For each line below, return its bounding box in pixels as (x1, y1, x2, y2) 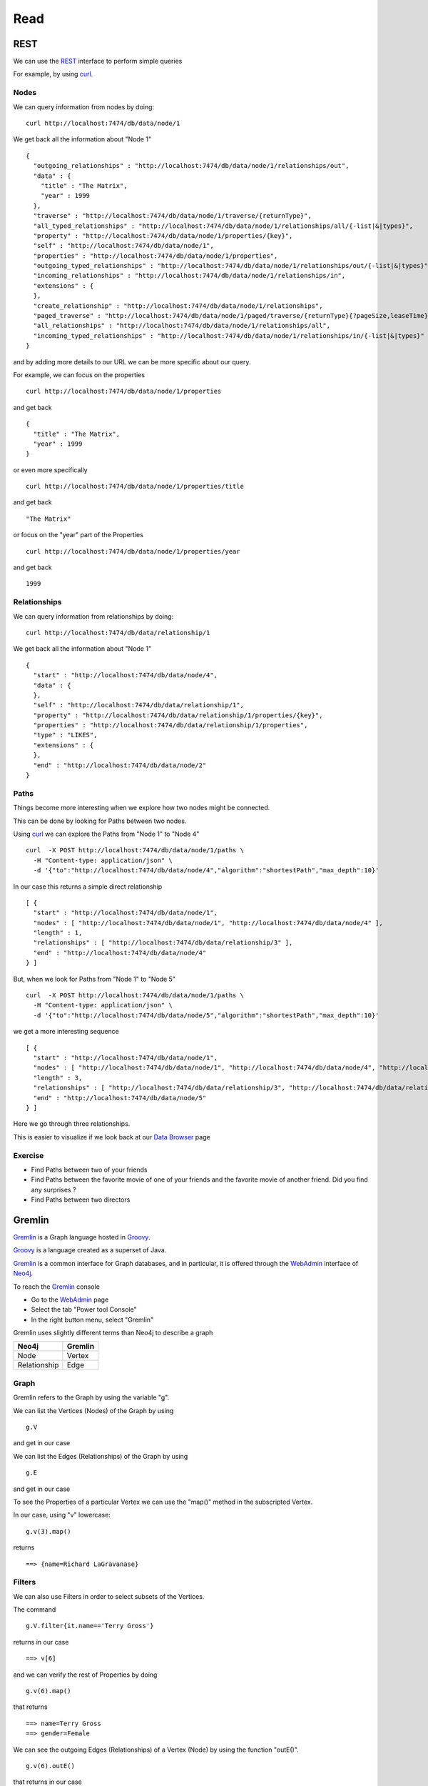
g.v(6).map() (26, 1687, 71, 1695)
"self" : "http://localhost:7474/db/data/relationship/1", (33, 701, 244, 709)
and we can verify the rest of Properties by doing (13, 1670, 158, 1679)
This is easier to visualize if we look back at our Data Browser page (13, 1132, 210, 1141)
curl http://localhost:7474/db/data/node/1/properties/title (26, 482, 244, 491)
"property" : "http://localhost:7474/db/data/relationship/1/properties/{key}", (33, 711, 323, 719)
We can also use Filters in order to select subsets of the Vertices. (13, 1592, 205, 1600)
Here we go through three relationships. (13, 1119, 131, 1128)
